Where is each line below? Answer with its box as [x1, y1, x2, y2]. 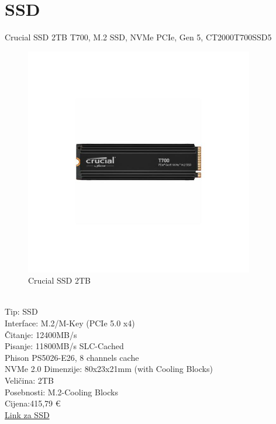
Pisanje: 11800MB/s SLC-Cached [5, 340, 124, 352]
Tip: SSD [5, 305, 38, 318]
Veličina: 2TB [5, 374, 54, 386]
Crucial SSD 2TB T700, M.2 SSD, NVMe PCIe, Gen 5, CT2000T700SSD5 [5, 31, 272, 43]
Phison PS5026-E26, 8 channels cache [5, 351, 139, 363]
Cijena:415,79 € [5, 397, 61, 409]
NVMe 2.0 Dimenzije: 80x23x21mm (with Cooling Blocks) [5, 363, 213, 375]
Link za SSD [5, 408, 50, 420]
